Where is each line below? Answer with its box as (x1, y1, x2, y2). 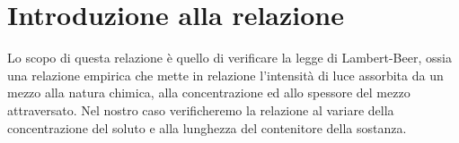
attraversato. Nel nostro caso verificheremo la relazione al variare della (7, 100, 394, 119)
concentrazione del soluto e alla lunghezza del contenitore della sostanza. (7, 118, 407, 137)
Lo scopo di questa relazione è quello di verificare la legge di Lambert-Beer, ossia (7, 48, 452, 67)
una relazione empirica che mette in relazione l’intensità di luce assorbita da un (7, 65, 444, 84)
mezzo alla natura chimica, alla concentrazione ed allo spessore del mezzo (7, 83, 410, 102)
